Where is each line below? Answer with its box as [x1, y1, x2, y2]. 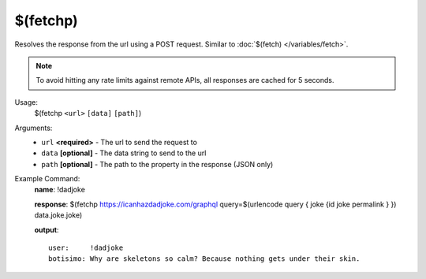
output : [34, 225, 59, 234]
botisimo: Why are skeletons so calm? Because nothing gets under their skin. [48, 255, 361, 263]
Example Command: [14, 174, 80, 184]
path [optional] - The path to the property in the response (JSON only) [41, 159, 274, 169]
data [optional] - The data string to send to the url [41, 148, 207, 158]
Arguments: [14, 123, 53, 132]
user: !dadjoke [48, 244, 124, 252]
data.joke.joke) [34, 210, 83, 220]
